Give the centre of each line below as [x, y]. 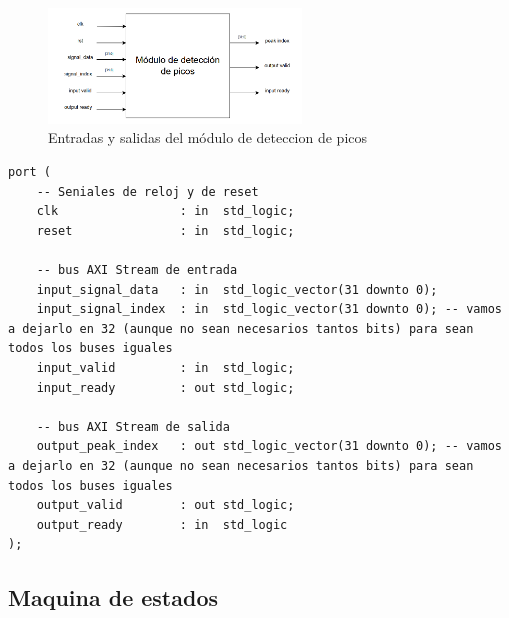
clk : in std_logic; [165, 211]
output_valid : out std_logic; [165, 505]
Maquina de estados [113, 597]
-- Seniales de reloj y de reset [147, 191]
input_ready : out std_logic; [165, 387]
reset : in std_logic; [165, 230]
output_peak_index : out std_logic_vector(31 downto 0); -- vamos [269, 446]
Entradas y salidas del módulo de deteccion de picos [208, 137]
